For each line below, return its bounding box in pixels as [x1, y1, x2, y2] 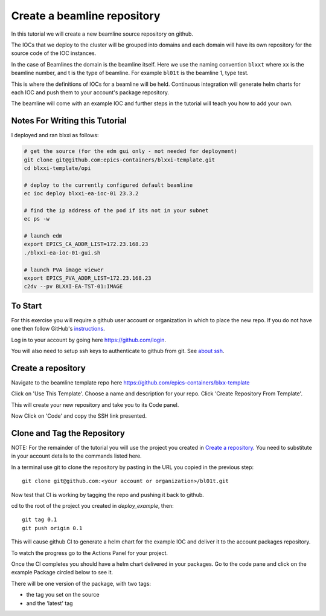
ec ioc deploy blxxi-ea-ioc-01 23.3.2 [24, 190, 139, 197]
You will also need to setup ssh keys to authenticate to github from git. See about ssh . [11, 348, 225, 355]
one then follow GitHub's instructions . [11, 325, 105, 332]
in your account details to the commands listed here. [11, 452, 142, 459]
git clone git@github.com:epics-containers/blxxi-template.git [24, 156, 216, 163]
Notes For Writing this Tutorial [11, 115, 127, 126]
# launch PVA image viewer [24, 266, 104, 273]
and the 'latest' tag [26, 599, 73, 607]
